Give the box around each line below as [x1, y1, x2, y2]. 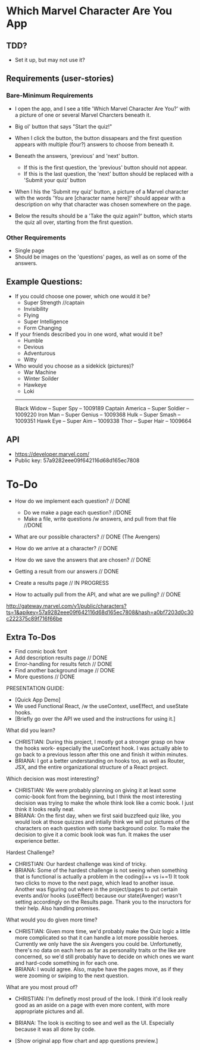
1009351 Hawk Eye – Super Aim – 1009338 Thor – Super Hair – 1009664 [14, 417, 192, 424]
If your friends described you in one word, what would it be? [14, 331, 163, 338]
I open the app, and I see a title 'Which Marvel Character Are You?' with [14, 105, 190, 112]
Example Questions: [6, 277, 83, 287]
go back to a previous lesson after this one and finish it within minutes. [14, 751, 188, 758]
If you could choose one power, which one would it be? [14, 292, 151, 300]
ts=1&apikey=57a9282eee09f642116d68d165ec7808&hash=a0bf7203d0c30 [6, 609, 194, 616]
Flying [23, 311, 39, 319]
